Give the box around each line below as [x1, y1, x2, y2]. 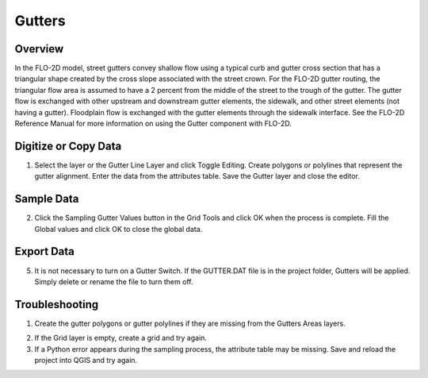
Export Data [14, 245, 75, 258]
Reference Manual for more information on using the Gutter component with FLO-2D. [14, 119, 292, 129]
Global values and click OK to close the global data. [34, 224, 203, 233]
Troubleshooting [14, 298, 99, 311]
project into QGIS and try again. [34, 355, 138, 364]
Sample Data [14, 192, 79, 206]
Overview [14, 42, 64, 56]
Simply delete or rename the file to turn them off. [34, 276, 193, 286]
